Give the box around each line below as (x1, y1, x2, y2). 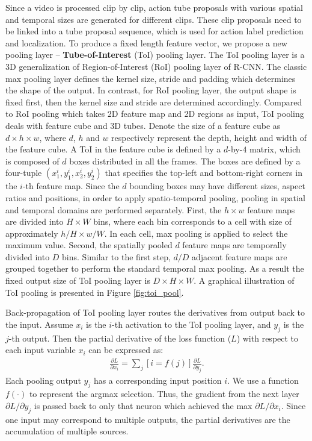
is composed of (5, 154, 60, 167)
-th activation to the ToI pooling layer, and (112, 317, 271, 330)
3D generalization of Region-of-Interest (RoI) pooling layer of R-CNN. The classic (5, 60, 307, 72)
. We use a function (227, 374, 299, 386)
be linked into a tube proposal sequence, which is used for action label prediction (5, 25, 304, 37)
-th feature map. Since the (22, 180, 120, 192)
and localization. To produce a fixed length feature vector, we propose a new (5, 36, 287, 49)
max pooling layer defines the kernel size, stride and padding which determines (5, 72, 296, 84)
